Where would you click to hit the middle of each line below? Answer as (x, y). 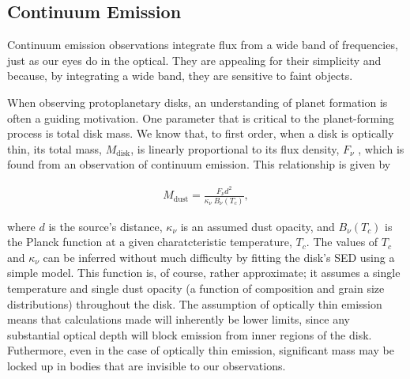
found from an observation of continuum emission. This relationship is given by (199, 164)
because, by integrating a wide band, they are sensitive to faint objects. (180, 76)
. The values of (342, 242)
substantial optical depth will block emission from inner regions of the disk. (190, 334)
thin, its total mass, (55, 148)
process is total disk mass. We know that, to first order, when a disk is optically (201, 133)
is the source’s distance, (105, 226)
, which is (381, 148)
